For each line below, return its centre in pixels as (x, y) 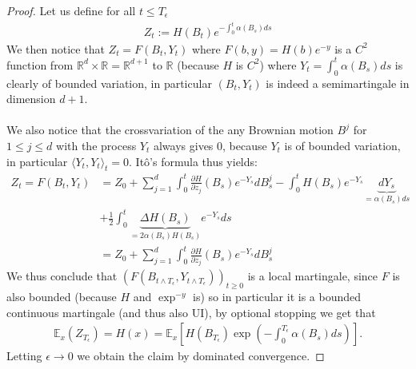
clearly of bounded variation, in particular (109, 83)
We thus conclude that (62, 276)
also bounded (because (62, 296)
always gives (183, 145)
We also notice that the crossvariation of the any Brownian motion (170, 130)
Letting (24, 356)
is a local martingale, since (313, 276)
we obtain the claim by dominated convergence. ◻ (201, 356)
